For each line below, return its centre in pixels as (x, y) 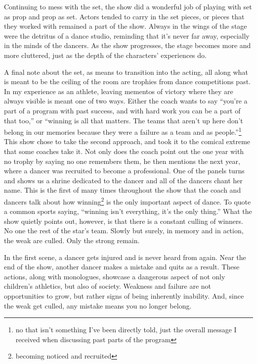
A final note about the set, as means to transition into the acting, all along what (126, 72)
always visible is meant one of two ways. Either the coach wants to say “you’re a (126, 101)
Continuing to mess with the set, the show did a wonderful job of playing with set (128, 6)
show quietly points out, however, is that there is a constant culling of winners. (124, 221)
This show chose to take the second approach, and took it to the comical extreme (127, 141)
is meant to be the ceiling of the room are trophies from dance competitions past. (127, 81)
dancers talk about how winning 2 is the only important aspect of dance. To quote (128, 201)
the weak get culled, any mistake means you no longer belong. (98, 305)
